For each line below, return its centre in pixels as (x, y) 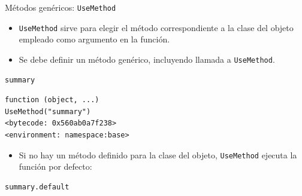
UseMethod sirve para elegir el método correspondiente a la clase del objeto (156, 27)
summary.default (37, 187)
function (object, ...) (52, 100)
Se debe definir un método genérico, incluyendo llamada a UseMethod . (147, 59)
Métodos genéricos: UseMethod (61, 7)
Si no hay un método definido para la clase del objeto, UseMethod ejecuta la (158, 154)
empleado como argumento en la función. (94, 39)
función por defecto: (55, 166)
